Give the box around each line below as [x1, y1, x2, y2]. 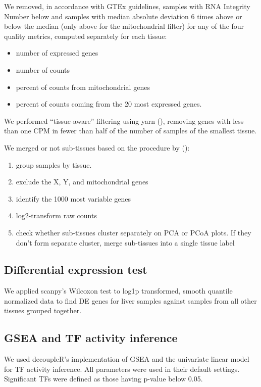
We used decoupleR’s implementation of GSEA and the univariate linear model [4, 354, 249, 364]
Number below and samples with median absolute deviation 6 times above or [4, 11, 242, 21]
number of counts [16, 64, 70, 75]
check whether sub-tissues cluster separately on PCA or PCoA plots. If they [16, 227, 251, 237]
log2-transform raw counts [16, 210, 97, 221]
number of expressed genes [16, 47, 98, 58]
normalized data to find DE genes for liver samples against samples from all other [4, 295, 257, 306]
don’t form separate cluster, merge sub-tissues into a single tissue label [16, 237, 235, 248]
